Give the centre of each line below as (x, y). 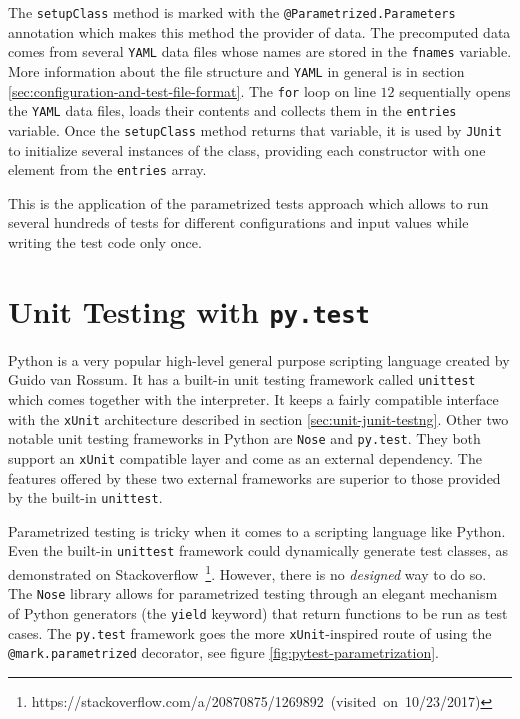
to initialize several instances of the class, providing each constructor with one (247, 149)
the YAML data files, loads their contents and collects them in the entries (232, 110)
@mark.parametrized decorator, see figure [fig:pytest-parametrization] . (224, 652)
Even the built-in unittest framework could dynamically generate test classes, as (258, 550)
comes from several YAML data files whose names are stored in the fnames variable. (260, 51)
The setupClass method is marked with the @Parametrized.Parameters (232, 12)
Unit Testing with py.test (189, 310)
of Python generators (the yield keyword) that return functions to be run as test (258, 613)
